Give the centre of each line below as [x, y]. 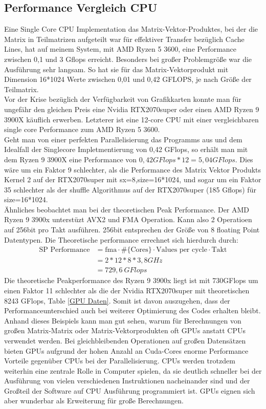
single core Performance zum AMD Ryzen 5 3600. [82, 129]
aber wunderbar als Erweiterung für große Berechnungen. [94, 401]
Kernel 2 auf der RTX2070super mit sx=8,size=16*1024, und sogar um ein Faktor [133, 179]
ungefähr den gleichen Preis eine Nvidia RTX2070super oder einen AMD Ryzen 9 [132, 109]
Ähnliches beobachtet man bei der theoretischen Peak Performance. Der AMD [127, 209]
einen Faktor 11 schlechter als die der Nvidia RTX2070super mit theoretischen [127, 290]
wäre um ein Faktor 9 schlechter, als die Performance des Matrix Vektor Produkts [133, 169]
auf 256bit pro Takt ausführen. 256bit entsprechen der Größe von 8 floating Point [132, 230]
